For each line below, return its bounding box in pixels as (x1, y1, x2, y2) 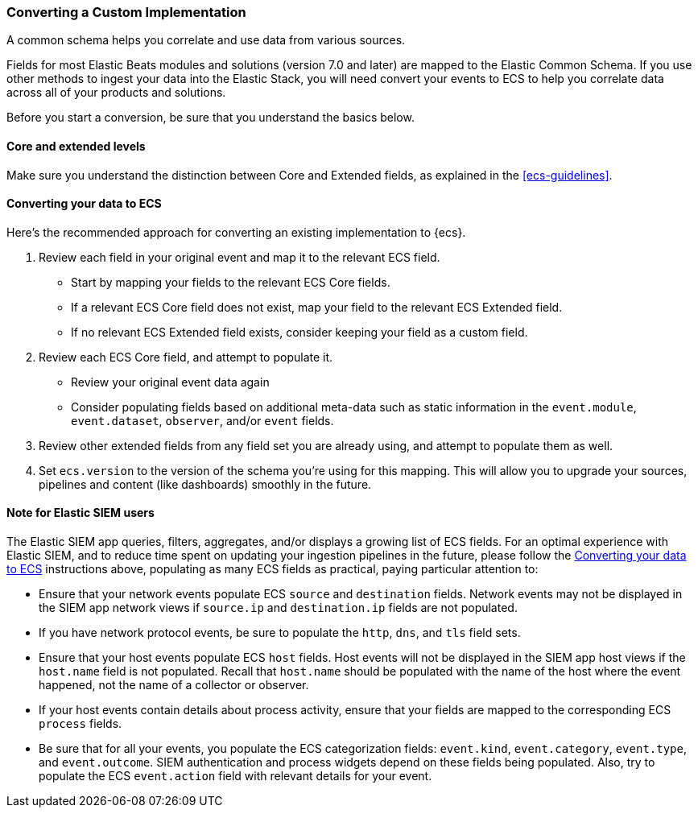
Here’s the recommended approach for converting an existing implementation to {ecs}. (6, 225, 466, 239)
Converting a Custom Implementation (6, 4, 246, 20)
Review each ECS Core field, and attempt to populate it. (39, 349, 333, 364)
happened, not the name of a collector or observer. (39, 678, 309, 692)
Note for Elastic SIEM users (6, 506, 155, 520)
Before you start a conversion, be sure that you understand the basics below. (6, 110, 415, 125)
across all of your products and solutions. (6, 85, 226, 100)
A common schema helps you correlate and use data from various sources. (6, 33, 406, 48)
